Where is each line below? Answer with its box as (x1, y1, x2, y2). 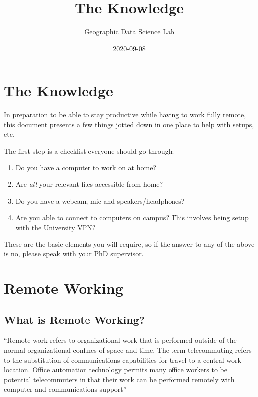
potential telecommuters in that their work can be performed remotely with (4, 374, 235, 384)
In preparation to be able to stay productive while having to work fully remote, (4, 109, 246, 120)
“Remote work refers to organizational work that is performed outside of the (4, 335, 237, 345)
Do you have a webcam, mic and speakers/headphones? (15, 195, 185, 206)
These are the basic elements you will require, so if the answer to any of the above (4, 238, 255, 249)
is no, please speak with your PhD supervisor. (4, 248, 144, 259)
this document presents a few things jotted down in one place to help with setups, (4, 119, 254, 129)
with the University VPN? (15, 222, 96, 232)
